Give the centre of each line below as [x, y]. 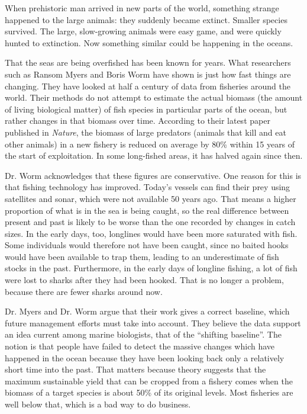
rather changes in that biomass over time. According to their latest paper [138, 121]
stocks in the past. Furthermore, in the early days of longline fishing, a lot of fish [151, 268]
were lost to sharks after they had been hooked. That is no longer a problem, [144, 280]
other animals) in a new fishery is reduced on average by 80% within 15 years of [150, 144]
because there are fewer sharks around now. [84, 291]
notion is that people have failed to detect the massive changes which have [140, 346]
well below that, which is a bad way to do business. [98, 404]
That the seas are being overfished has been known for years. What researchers [148, 62]
